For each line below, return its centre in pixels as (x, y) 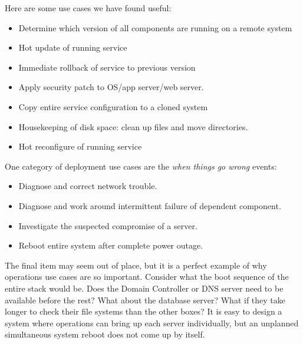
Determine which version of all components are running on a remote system (155, 27)
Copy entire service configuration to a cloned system (113, 106)
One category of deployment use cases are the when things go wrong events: (141, 166)
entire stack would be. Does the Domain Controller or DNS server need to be (144, 288)
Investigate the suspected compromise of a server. (108, 225)
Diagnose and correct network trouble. (88, 186)
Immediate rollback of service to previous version (107, 67)
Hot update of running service (73, 47)
